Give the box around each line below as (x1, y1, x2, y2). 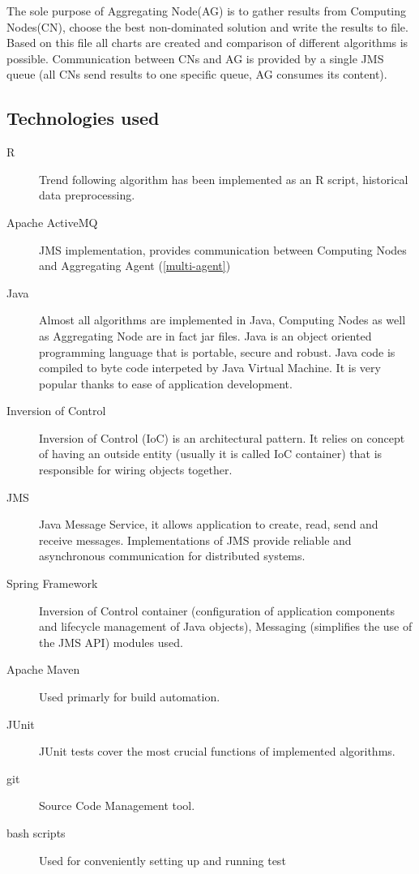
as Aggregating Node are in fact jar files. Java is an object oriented (39, 327, 372, 344)
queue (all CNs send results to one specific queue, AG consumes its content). (6, 66, 387, 83)
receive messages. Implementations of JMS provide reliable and (39, 531, 352, 548)
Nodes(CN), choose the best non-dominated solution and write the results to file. (6, 18, 408, 35)
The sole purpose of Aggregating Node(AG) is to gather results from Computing (6, 2, 407, 19)
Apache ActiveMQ (6, 213, 98, 230)
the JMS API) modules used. (39, 633, 183, 650)
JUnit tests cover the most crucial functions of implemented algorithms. (39, 743, 395, 760)
